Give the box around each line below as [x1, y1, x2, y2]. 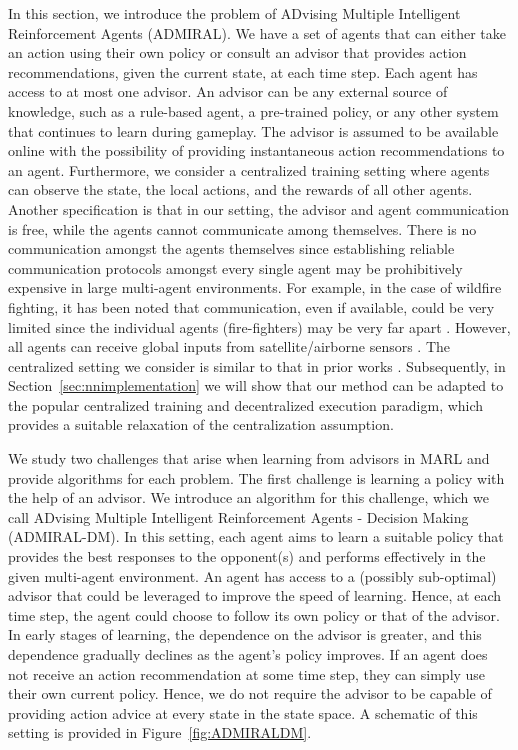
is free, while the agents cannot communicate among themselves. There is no [8, 218, 477, 239]
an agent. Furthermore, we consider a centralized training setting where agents [8, 159, 490, 180]
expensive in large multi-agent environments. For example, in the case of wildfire [8, 277, 502, 298]
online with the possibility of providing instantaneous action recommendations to [8, 140, 505, 161]
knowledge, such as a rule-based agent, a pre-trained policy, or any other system [8, 100, 499, 121]
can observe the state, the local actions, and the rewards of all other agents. [8, 179, 473, 200]
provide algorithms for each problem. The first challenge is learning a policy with [8, 467, 505, 488]
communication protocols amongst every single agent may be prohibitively [8, 257, 463, 278]
